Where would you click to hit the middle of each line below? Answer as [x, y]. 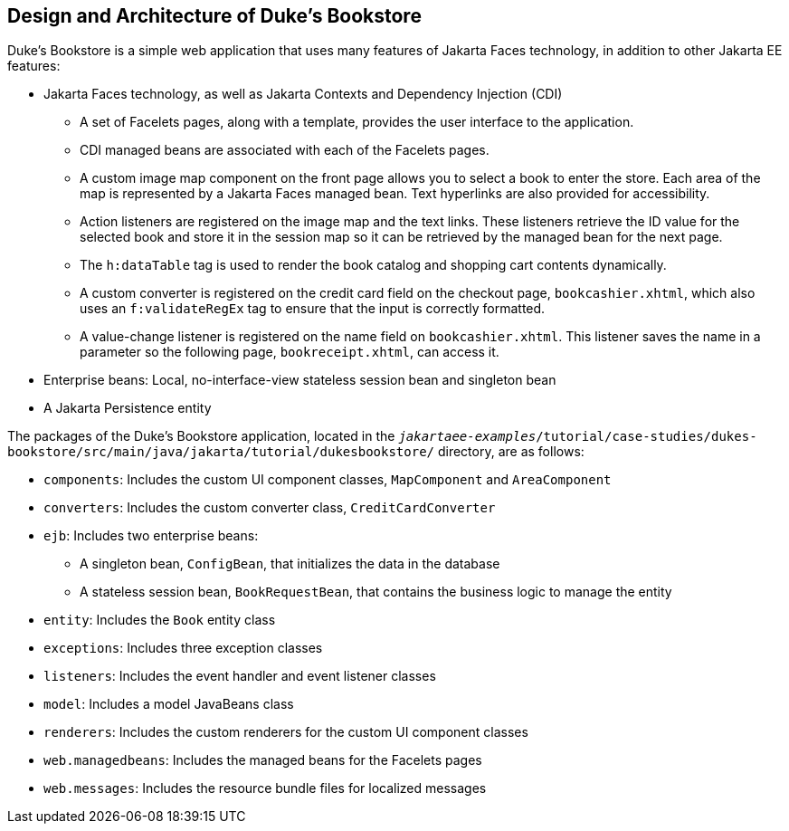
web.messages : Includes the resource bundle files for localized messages [265, 788]
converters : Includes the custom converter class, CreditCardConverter [270, 508]
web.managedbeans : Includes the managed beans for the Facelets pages [263, 760]
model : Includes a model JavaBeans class [169, 704]
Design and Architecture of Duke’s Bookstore [214, 16]
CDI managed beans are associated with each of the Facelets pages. [285, 150]
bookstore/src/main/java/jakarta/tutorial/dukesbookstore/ [221, 452]
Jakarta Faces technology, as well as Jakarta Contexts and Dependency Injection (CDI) [303, 94]
